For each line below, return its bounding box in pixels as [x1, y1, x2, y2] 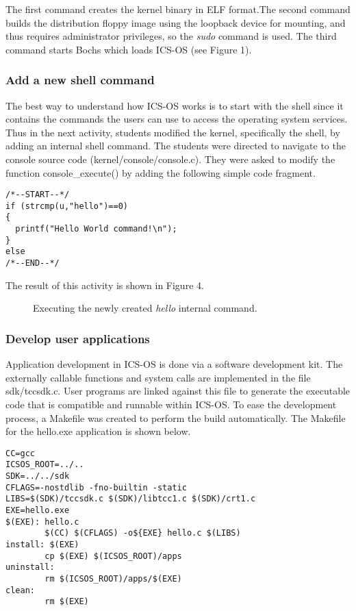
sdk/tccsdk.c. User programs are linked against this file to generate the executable [5, 384, 351, 398]
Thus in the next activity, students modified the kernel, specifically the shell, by [5, 125, 340, 139]
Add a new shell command [5, 71, 155, 88]
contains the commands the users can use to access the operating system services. [5, 112, 348, 126]
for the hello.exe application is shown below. [5, 424, 191, 438]
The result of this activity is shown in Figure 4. [5, 277, 204, 292]
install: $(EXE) [5, 539, 79, 549]
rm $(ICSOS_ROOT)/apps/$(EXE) [44, 573, 182, 584]
